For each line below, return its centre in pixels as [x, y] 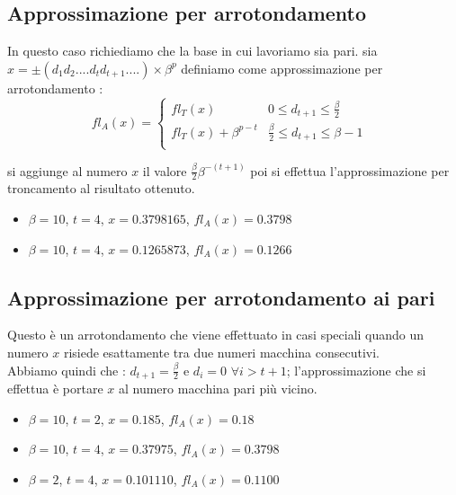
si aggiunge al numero [67, 170]
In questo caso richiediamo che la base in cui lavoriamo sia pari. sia [192, 51]
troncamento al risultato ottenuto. [101, 188]
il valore [165, 170]
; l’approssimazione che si [356, 370]
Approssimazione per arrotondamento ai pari [221, 297]
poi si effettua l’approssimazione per [350, 170]
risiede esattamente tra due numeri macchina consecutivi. [221, 352]
